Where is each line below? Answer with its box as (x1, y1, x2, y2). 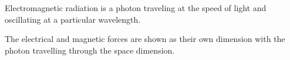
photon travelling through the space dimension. (5, 44, 175, 56)
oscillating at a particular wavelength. (5, 13, 141, 25)
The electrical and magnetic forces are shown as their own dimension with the (5, 33, 285, 45)
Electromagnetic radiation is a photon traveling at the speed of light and (5, 2, 267, 13)
